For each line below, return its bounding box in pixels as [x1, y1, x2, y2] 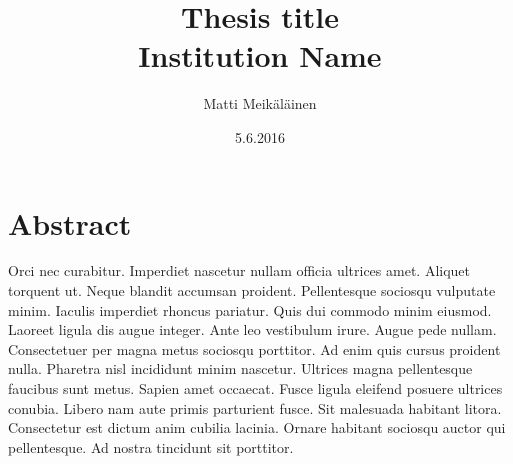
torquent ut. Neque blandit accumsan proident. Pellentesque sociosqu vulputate [8, 280, 496, 301]
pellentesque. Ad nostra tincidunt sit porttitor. [8, 436, 294, 457]
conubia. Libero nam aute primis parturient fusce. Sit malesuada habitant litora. [8, 397, 502, 418]
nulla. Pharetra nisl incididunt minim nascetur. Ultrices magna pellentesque [8, 358, 473, 379]
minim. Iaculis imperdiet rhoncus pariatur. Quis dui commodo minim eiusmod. [8, 299, 492, 320]
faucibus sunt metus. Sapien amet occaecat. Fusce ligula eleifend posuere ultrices [8, 378, 503, 398]
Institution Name [138, 35, 382, 76]
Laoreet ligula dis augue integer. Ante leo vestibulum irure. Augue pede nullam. [8, 319, 497, 340]
